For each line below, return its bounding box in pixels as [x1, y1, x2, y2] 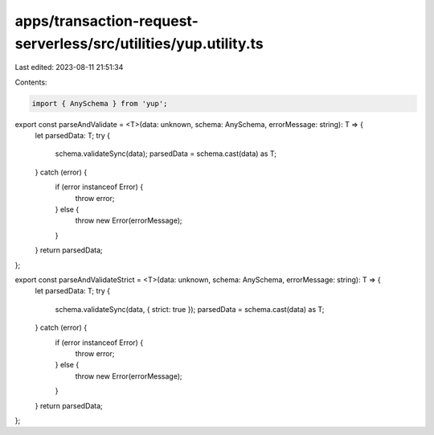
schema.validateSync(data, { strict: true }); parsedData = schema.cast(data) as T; [55, 304, 325, 314]
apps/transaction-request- [14, 12, 199, 30]
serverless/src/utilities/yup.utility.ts [14, 35, 264, 52]
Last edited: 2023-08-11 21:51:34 [14, 63, 124, 72]
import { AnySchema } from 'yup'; [31, 99, 168, 108]
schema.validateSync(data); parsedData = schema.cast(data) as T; [55, 149, 277, 158]
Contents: [14, 77, 47, 87]
